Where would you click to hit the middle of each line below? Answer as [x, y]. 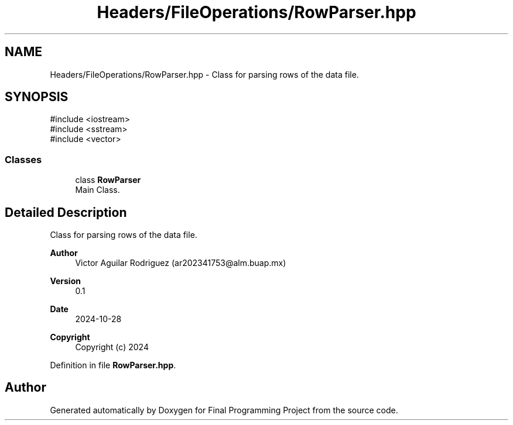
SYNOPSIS [37, 97]
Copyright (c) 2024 [112, 347]
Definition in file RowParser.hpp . [113, 365]
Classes [23, 159]
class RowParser [108, 180]
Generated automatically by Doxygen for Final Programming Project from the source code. [224, 410]
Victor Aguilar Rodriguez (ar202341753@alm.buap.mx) [181, 263]
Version [65, 281]
